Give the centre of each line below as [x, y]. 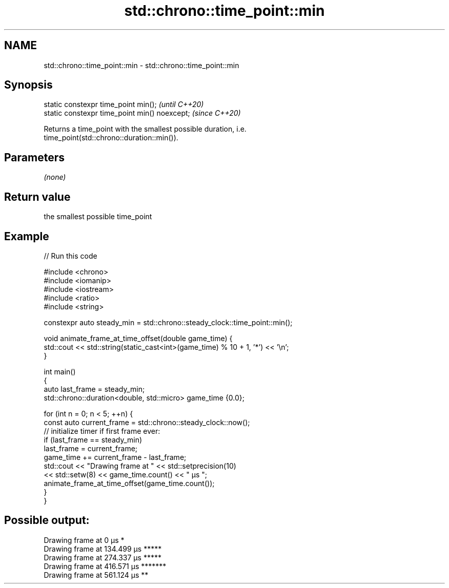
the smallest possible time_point [98, 217]
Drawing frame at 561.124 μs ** [96, 575]
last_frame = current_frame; [91, 448]
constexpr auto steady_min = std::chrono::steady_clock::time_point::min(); [168, 322]
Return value [37, 197]
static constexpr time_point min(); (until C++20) [124, 104]
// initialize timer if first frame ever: [102, 431]
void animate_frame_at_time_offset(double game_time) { [138, 338]
